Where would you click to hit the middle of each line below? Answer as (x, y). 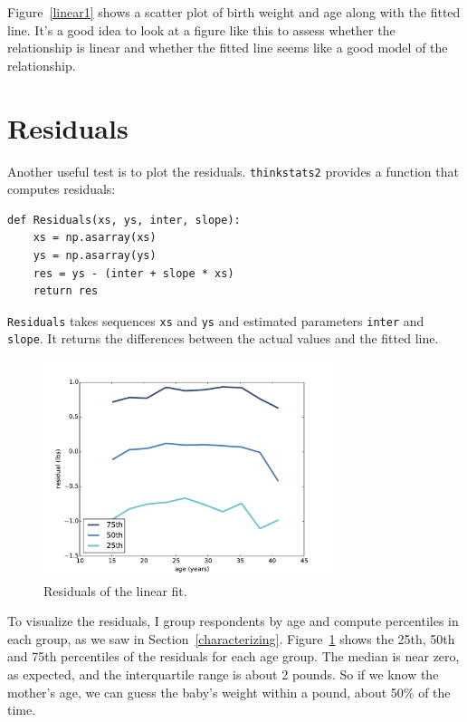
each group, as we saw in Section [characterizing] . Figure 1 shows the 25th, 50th (231, 638)
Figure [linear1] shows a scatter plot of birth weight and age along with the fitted (234, 12)
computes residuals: (62, 189)
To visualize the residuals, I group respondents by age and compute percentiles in (233, 621)
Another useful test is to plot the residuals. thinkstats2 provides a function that (233, 171)
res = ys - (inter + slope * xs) (133, 273)
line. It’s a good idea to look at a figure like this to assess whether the (201, 29)
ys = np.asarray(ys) (95, 255)
